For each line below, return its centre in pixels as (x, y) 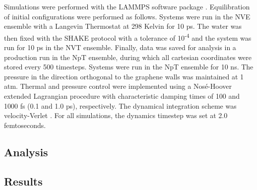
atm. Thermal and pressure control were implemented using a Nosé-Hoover (118, 86)
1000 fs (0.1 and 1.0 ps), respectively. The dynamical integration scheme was (120, 105)
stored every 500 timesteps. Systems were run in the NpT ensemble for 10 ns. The (129, 67)
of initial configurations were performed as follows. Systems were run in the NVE (127, 16)
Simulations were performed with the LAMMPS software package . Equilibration (127, 6)
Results (23, 181)
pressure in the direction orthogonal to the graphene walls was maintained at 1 (124, 76)
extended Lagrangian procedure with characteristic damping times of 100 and (122, 96)
